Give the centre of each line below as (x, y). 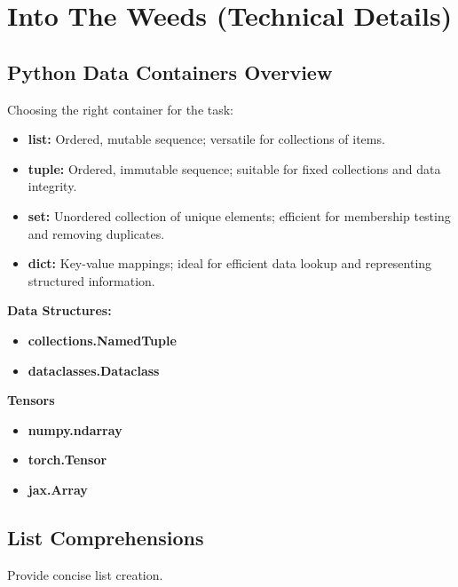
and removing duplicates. (96, 233)
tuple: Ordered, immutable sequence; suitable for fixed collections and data (234, 168)
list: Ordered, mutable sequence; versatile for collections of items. (206, 139)
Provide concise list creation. (85, 574)
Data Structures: (59, 310)
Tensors (31, 400)
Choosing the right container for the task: (121, 109)
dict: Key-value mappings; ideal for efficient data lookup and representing (230, 263)
